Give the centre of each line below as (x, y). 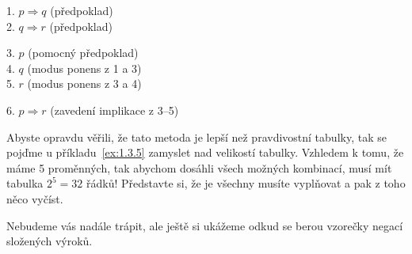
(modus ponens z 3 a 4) (84, 83)
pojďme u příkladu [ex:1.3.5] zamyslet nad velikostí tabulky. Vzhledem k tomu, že (205, 152)
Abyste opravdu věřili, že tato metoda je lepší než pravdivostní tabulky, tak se (196, 136)
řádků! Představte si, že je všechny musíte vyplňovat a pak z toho (246, 183)
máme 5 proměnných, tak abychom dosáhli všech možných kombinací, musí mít (199, 167)
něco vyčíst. (35, 198)
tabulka (25, 183)
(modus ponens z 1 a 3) (84, 68)
